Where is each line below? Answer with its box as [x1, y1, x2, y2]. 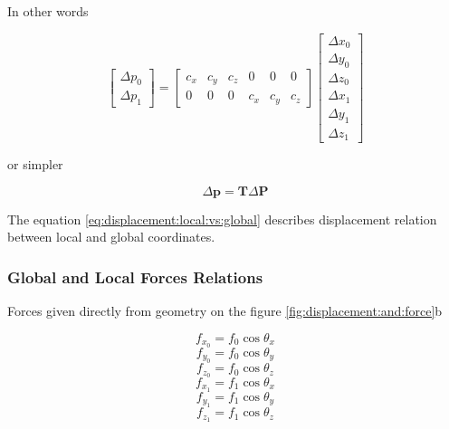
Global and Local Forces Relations [7, 265, 263, 288]
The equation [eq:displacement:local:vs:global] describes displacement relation [7, 209, 437, 228]
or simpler [7, 155, 63, 174]
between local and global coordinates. [7, 227, 215, 246]
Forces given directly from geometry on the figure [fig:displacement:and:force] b [7, 301, 443, 320]
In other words [7, 2, 89, 20]
